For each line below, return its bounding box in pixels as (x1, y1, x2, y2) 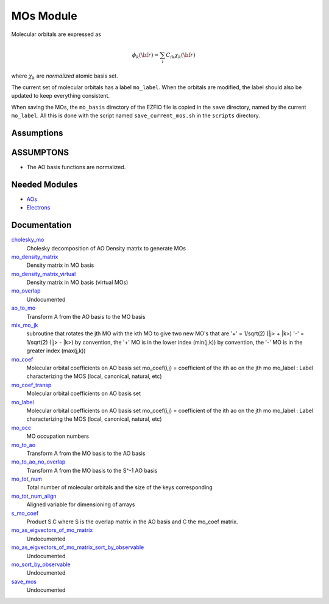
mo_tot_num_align (11, 492, 57, 500)
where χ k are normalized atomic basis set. (11, 72, 118, 81)
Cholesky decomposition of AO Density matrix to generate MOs (26, 244, 186, 252)
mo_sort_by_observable (11, 561, 71, 568)
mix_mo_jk (11, 321, 38, 329)
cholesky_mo (11, 236, 44, 244)
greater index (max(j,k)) (26, 347, 86, 354)
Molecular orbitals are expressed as (11, 31, 102, 38)
